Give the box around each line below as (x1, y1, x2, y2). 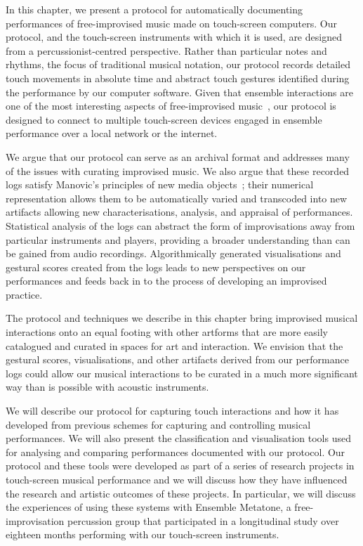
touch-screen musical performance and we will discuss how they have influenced (6, 472, 348, 486)
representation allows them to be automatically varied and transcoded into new (6, 190, 348, 205)
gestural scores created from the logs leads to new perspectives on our (6, 259, 306, 274)
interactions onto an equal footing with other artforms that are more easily (6, 325, 328, 339)
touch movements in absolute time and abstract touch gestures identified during (6, 70, 350, 85)
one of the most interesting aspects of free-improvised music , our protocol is (6, 98, 336, 113)
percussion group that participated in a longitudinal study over (67, 513, 339, 528)
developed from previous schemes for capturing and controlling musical (6, 417, 311, 431)
